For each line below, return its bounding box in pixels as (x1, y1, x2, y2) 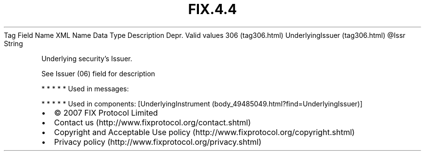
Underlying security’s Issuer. (41, 54, 132, 63)
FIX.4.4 (188, 1, 237, 17)
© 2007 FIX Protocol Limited (54, 107, 158, 118)
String (4, 39, 23, 48)
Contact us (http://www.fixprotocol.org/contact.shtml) (54, 117, 251, 127)
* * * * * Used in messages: (41, 84, 129, 93)
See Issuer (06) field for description (41, 69, 155, 78)
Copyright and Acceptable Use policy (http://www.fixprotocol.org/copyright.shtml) (54, 127, 355, 137)
